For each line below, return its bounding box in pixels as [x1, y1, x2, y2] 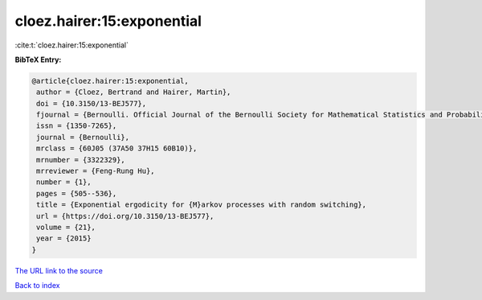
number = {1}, [36, 178, 92, 187]
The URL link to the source [14, 265, 104, 275]
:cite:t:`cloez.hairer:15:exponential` [14, 40, 129, 50]
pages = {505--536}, [36, 189, 117, 198]
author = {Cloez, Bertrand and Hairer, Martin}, [36, 88, 231, 97]
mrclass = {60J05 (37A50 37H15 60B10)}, [36, 144, 198, 153]
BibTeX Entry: [14, 55, 62, 64]
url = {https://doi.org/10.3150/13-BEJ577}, [36, 212, 214, 220]
